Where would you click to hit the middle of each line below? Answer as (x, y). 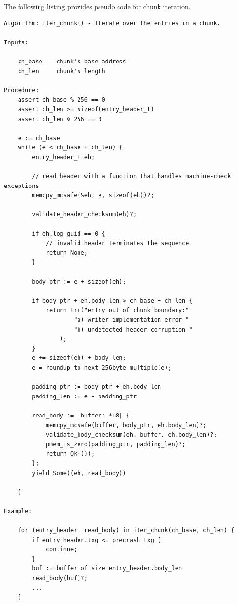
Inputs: (16, 42)
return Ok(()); (70, 454)
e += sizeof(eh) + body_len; (79, 358)
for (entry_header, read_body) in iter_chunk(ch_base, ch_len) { (126, 531)
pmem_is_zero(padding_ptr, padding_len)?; (116, 444)
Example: (18, 511)
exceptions (21, 186)
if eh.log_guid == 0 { (69, 234)
